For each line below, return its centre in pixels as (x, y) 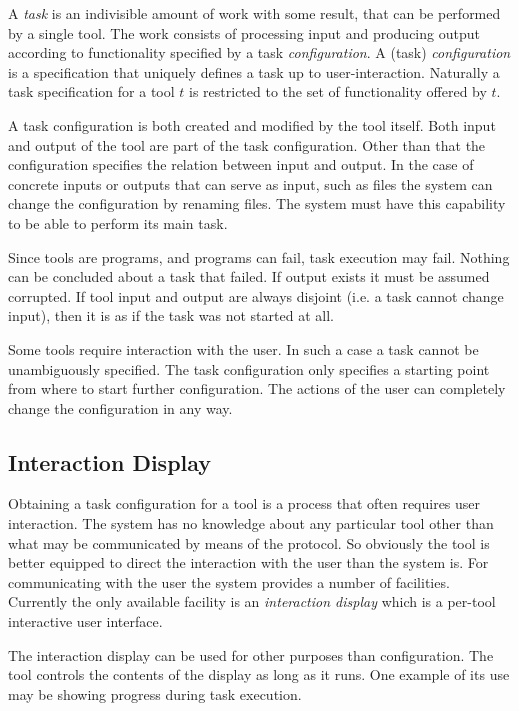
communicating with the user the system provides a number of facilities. (229, 581)
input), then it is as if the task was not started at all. (171, 315)
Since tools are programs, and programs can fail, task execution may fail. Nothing (259, 256)
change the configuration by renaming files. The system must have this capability (257, 203)
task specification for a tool (91, 91)
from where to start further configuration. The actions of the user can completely (257, 388)
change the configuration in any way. (120, 407)
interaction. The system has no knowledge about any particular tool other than (251, 523)
